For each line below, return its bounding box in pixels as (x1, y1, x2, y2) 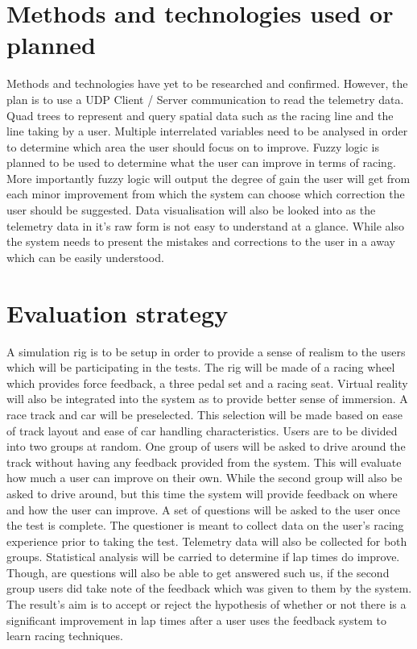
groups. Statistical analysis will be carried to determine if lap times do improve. (6, 548, 400, 565)
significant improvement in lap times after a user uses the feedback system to (6, 611, 386, 628)
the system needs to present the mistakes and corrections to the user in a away (6, 233, 395, 250)
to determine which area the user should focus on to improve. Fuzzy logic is (6, 138, 380, 155)
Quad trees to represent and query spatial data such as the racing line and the (6, 106, 394, 123)
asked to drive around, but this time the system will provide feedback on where (6, 485, 398, 501)
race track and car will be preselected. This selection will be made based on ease (6, 406, 403, 422)
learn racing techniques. (6, 627, 123, 644)
